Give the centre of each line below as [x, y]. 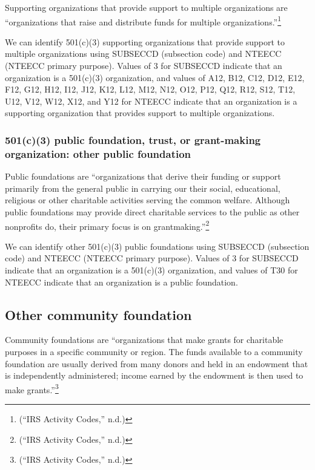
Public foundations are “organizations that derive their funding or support [143, 176]
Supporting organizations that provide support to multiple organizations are [146, 7]
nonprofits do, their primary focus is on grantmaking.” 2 [107, 225]
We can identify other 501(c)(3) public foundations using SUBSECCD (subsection [157, 246]
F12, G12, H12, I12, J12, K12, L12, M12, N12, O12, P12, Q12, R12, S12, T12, [150, 89]
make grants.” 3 [32, 388]
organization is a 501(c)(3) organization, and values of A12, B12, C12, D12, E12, [155, 77]
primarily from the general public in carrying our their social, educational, [143, 188]
